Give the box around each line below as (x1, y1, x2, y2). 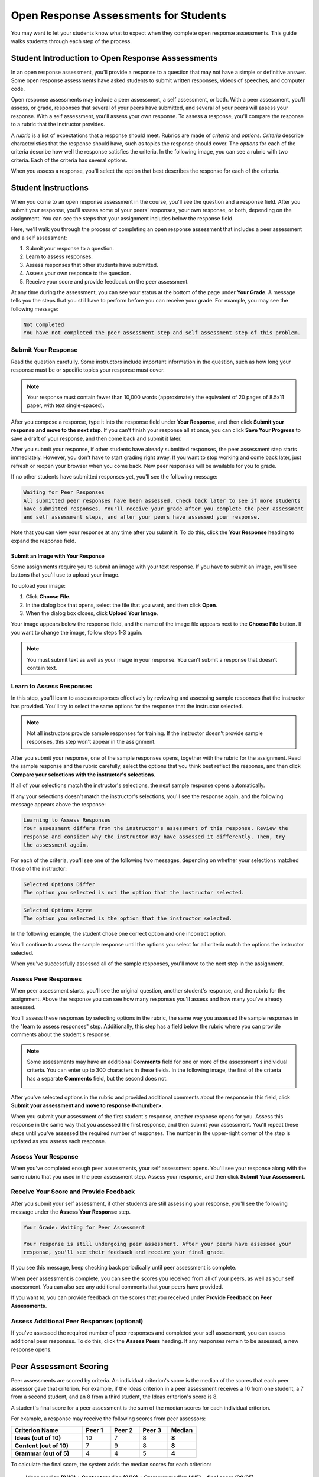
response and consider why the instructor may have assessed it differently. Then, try (23, 833, 285, 840)
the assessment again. (23, 842, 89, 848)
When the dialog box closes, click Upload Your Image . (25, 610, 158, 617)
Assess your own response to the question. (25, 269, 131, 277)
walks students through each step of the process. (11, 37, 132, 44)
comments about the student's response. (11, 1031, 112, 1038)
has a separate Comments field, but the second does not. (27, 1075, 168, 1082)
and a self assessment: (11, 234, 67, 241)
